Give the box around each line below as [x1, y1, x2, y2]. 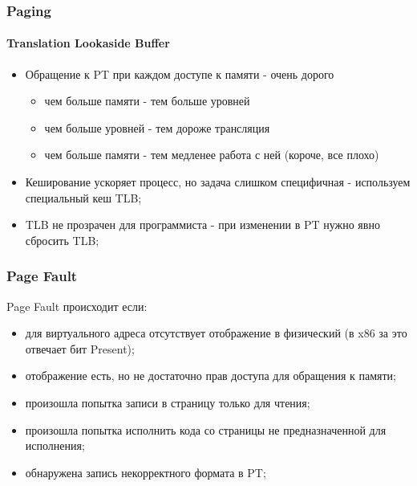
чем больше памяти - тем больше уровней [44, 92, 250, 109]
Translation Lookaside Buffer [6, 35, 170, 51]
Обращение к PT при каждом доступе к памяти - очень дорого [25, 65, 334, 82]
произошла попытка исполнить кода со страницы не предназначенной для [25, 421, 387, 438]
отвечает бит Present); [25, 340, 135, 357]
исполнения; [25, 437, 85, 454]
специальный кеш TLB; [25, 189, 142, 206]
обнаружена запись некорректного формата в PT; [25, 464, 266, 480]
